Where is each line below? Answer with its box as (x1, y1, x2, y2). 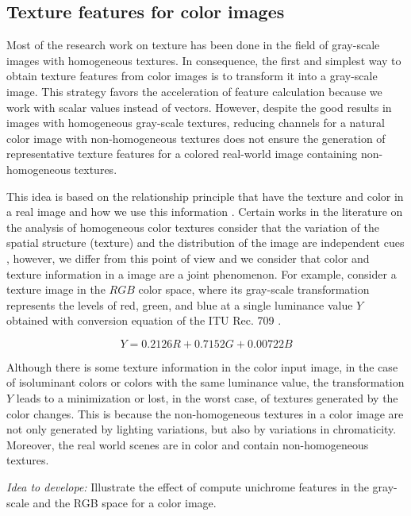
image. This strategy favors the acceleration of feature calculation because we (6, 83, 382, 99)
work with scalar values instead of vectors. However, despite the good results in (6, 98, 392, 115)
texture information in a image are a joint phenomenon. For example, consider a (6, 265, 397, 282)
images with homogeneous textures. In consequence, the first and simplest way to (6, 52, 401, 68)
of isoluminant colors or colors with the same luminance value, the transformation (6, 374, 405, 391)
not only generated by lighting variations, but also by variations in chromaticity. (6, 421, 397, 437)
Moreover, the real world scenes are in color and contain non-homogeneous (6, 436, 369, 452)
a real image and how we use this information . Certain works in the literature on (6, 203, 403, 220)
